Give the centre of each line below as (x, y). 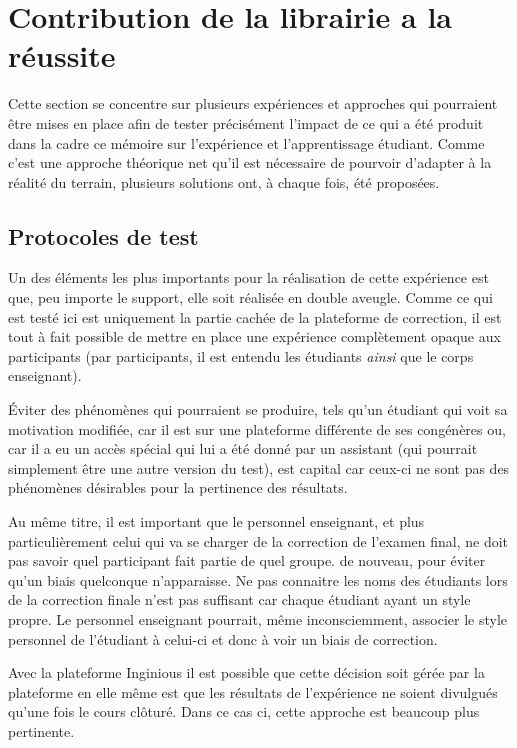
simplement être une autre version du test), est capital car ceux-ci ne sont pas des (259, 467)
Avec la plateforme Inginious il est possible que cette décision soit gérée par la (246, 672)
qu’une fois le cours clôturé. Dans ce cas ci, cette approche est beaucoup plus (244, 711)
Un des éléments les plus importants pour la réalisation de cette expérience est (248, 277)
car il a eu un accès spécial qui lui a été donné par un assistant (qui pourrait (243, 448)
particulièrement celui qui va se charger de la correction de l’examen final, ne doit (258, 540)
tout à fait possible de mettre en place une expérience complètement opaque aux (254, 336)
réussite (62, 55)
